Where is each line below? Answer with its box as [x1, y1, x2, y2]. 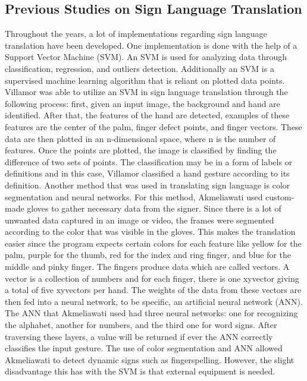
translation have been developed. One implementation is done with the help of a [5, 39, 297, 51]
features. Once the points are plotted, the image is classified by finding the [5, 144, 277, 156]
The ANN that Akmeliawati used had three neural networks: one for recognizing [5, 307, 298, 319]
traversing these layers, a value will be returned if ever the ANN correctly [5, 330, 273, 342]
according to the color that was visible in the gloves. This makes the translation [5, 225, 296, 238]
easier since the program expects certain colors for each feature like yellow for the [5, 237, 302, 249]
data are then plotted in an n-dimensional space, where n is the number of [5, 132, 276, 144]
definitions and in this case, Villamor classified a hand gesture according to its [5, 167, 290, 180]
